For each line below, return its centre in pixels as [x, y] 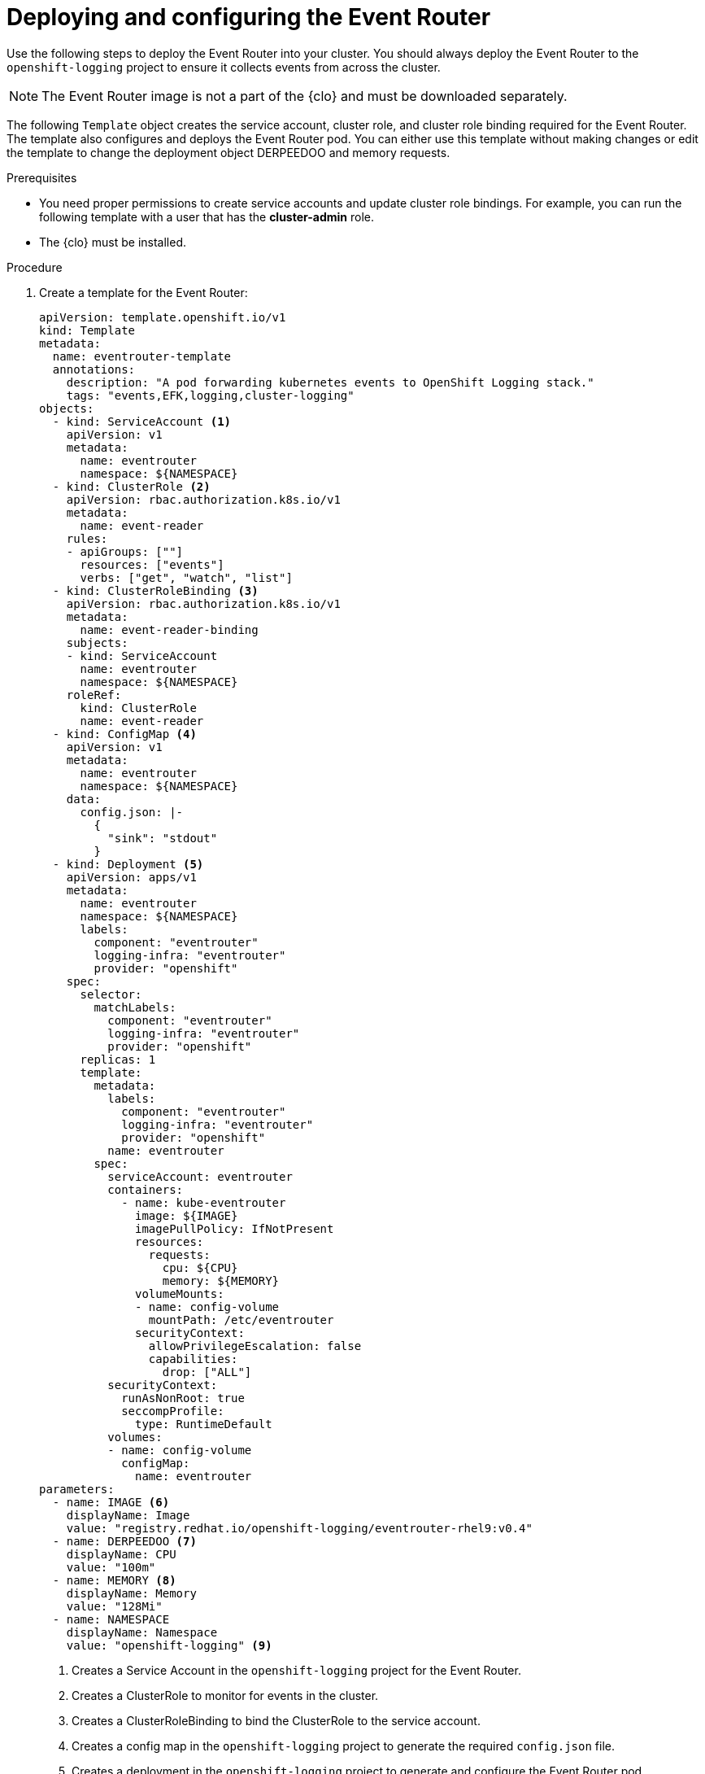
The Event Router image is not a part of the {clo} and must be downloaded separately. [305, 96]
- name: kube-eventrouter [204, 1202]
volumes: [135, 1437]
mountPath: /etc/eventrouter [241, 1320]
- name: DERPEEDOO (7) [124, 1541]
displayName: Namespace [142, 1632]
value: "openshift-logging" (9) [169, 1645]
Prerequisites [42, 177]
